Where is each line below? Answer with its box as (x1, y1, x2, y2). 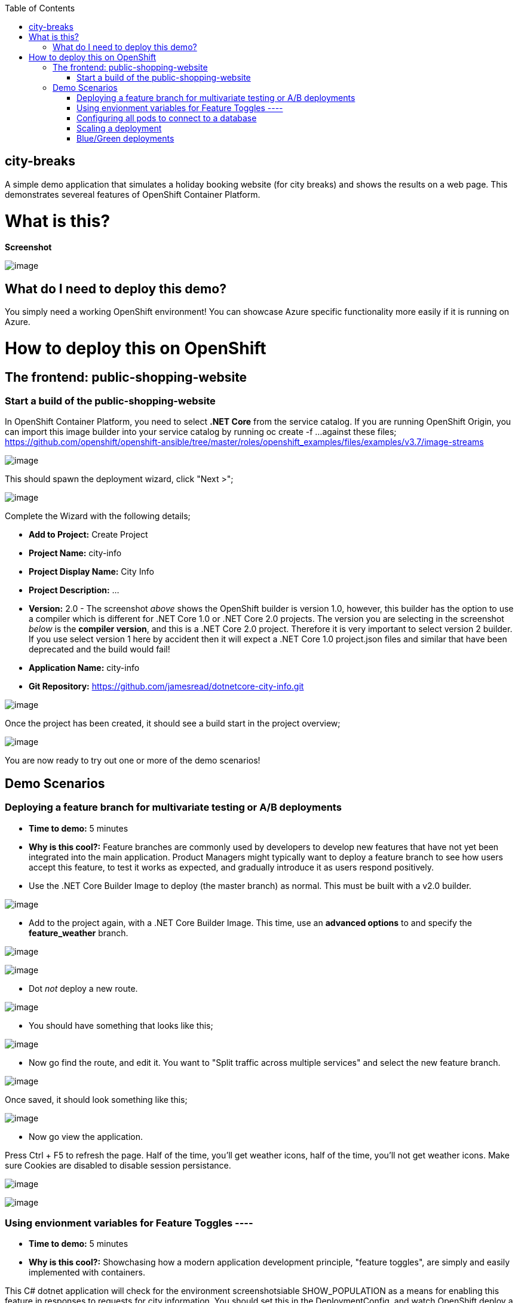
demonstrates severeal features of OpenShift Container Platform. (5, 189, 260, 200)
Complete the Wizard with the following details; (5, 511, 191, 522)
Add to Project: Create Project (29, 529, 148, 540)
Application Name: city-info (29, 663, 140, 673)
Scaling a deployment (76, 123, 162, 133)
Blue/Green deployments (76, 133, 174, 143)
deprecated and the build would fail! (29, 644, 170, 655)
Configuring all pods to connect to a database (76, 113, 257, 123)
